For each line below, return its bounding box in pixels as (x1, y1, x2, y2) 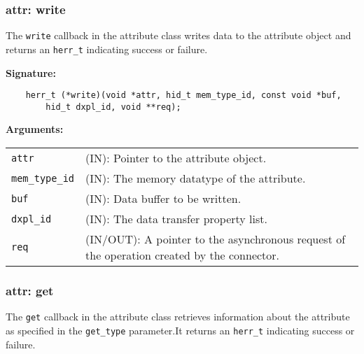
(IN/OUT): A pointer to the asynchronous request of (85, 231, 346, 248)
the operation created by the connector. (85, 247, 280, 264)
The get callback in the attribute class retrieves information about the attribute (6, 309, 350, 324)
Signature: (6, 65, 56, 80)
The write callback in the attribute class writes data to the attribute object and (6, 28, 351, 43)
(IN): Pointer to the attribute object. (85, 150, 267, 167)
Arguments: (6, 122, 64, 136)
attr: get (6, 281, 54, 299)
